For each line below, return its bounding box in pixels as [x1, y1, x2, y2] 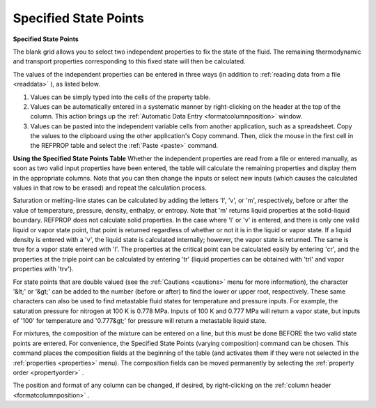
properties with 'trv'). [13, 265, 74, 273]
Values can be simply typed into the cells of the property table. [30, 93, 211, 101]
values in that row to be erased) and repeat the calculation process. [13, 183, 207, 192]
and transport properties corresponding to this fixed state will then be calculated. [13, 57, 246, 66]
